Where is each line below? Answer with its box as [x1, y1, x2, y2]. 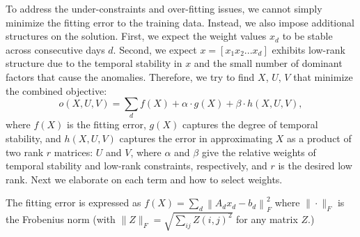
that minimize [293, 69, 353, 84]
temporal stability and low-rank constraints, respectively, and [6, 158, 267, 173]
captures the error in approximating [119, 131, 273, 146]
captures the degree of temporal [182, 117, 318, 132]
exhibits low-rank [272, 42, 345, 56]
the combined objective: [6, 83, 107, 98]
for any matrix [236, 211, 298, 226]
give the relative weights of [201, 144, 316, 159]
